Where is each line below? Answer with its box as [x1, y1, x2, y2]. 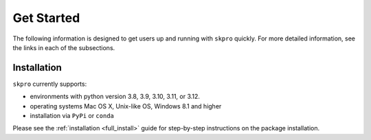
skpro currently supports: [12, 80, 87, 88]
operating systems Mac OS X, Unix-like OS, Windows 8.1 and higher [30, 102, 222, 110]
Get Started [12, 10, 80, 25]
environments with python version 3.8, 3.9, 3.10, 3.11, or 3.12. [30, 93, 201, 101]
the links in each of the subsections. [12, 43, 115, 51]
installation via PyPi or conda [30, 112, 115, 120]
